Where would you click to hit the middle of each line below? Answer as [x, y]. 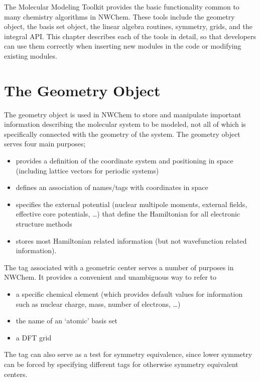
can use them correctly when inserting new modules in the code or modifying [123, 46]
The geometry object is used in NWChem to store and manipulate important [123, 114]
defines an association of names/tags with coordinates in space [112, 187]
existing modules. [31, 55]
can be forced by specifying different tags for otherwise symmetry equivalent [121, 364]
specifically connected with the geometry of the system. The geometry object [122, 134]
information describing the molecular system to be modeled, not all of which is [125, 124]
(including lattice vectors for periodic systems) [87, 170]
